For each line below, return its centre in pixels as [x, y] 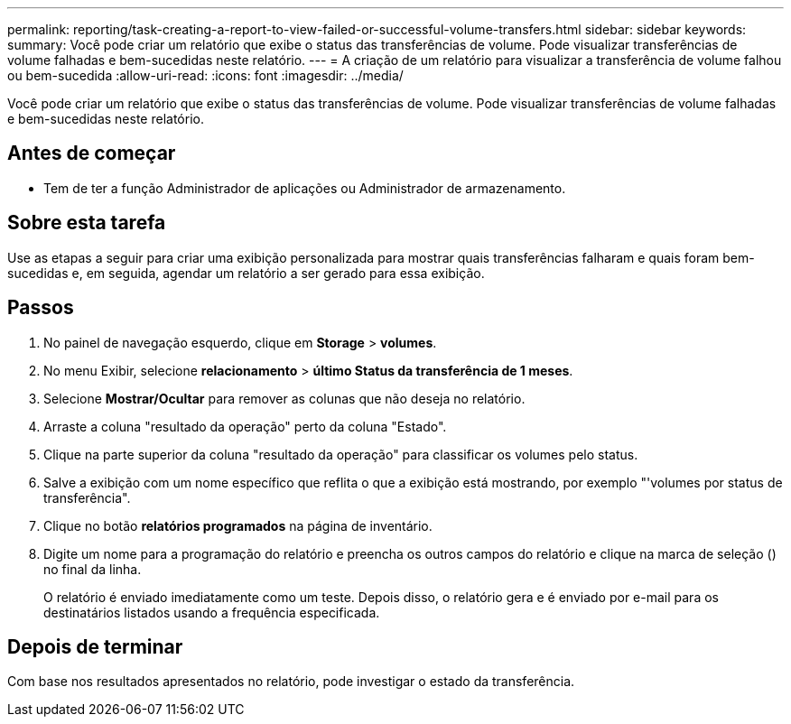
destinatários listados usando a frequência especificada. [212, 612]
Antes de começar [92, 153]
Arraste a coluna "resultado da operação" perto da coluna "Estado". [245, 426]
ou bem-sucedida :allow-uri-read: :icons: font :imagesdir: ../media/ [205, 75]
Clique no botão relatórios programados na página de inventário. [238, 525]
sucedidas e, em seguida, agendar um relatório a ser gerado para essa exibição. [246, 273]
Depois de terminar [95, 646]
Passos [41, 308]
